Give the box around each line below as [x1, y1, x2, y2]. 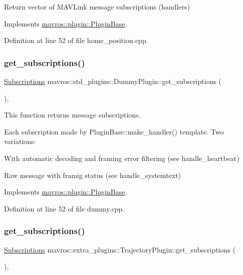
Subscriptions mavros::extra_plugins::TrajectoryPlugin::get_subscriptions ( [4, 244, 235, 254]
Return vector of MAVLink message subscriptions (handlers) [4, 1, 190, 11]
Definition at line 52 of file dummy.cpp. [4, 203, 125, 213]
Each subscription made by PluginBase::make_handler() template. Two [4, 126, 224, 136]
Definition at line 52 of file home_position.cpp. [4, 35, 148, 45]
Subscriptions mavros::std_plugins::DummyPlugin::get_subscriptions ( [4, 76, 222, 86]
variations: [4, 136, 36, 146]
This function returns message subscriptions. [4, 109, 141, 120]
